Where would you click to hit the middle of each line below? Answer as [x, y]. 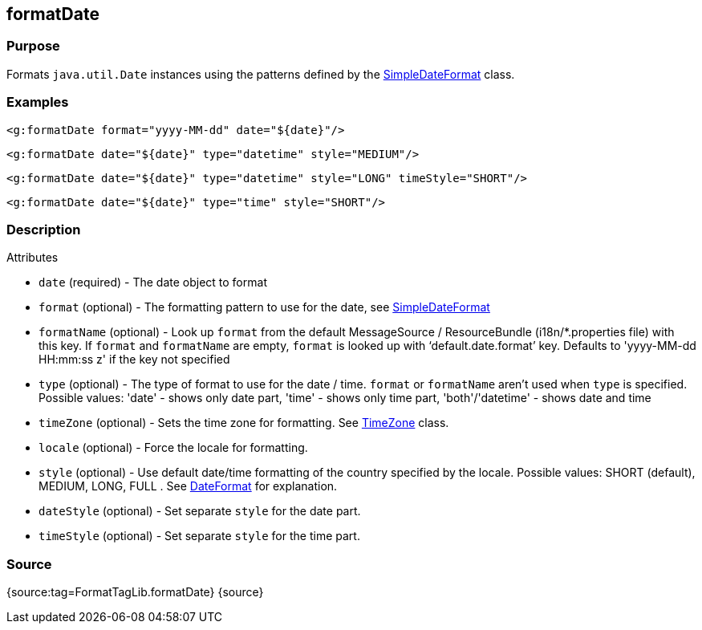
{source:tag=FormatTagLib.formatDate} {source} [135, 592]
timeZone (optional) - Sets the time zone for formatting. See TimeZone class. [244, 423]
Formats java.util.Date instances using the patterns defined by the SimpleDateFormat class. [261, 74]
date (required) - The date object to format [153, 282]
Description [44, 229]
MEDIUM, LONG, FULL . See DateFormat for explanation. [188, 486]
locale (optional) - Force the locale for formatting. [173, 448]
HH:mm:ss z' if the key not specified [134, 360]
